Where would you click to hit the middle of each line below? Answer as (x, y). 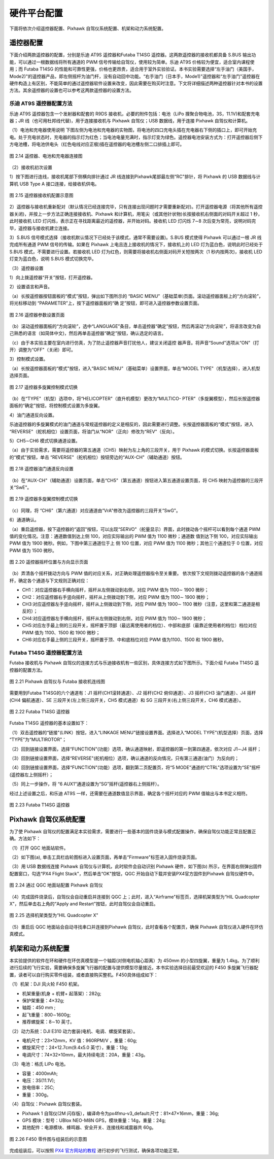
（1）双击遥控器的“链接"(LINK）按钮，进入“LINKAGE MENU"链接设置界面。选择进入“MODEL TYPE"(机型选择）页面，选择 (136, 732)
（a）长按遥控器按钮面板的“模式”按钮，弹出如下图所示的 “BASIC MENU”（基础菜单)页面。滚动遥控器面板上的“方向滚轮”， (136, 296)
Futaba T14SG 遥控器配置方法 (46, 653)
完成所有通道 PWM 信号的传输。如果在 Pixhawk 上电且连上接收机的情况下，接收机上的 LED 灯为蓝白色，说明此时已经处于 (136, 245)
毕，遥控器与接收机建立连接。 (41, 228)
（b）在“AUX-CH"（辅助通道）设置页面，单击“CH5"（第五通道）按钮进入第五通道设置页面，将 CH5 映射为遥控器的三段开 (136, 480)
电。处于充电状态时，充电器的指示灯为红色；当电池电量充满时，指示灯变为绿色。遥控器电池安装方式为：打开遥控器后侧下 (136, 137)
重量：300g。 (37, 1095)
